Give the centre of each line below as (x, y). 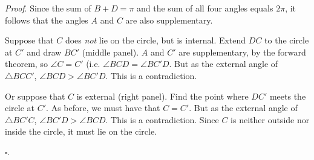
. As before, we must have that (103, 108)
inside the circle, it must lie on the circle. (81, 131)
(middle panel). (110, 52)
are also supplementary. (169, 20)
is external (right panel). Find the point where (162, 96)
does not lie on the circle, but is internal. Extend (155, 40)
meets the (288, 96)
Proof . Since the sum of (48, 8)
